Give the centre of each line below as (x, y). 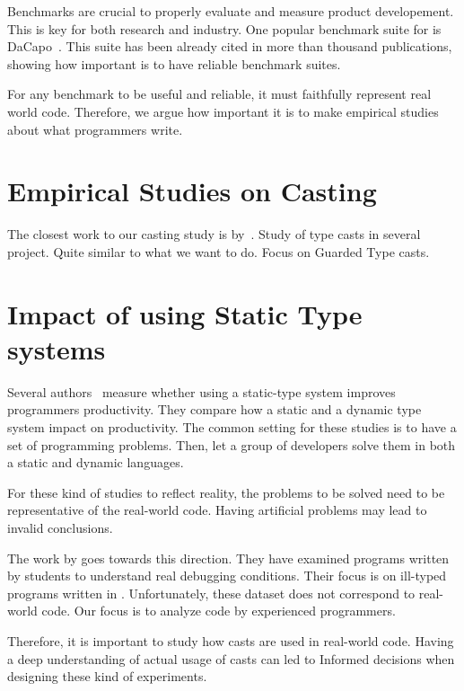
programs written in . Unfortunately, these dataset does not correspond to (211, 593)
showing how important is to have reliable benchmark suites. (174, 63)
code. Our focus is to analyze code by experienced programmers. (219, 611)
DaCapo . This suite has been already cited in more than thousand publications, (230, 46)
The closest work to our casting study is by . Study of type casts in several (214, 234)
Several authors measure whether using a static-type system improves (201, 391)
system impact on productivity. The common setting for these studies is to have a (232, 426)
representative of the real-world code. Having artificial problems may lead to (217, 510)
